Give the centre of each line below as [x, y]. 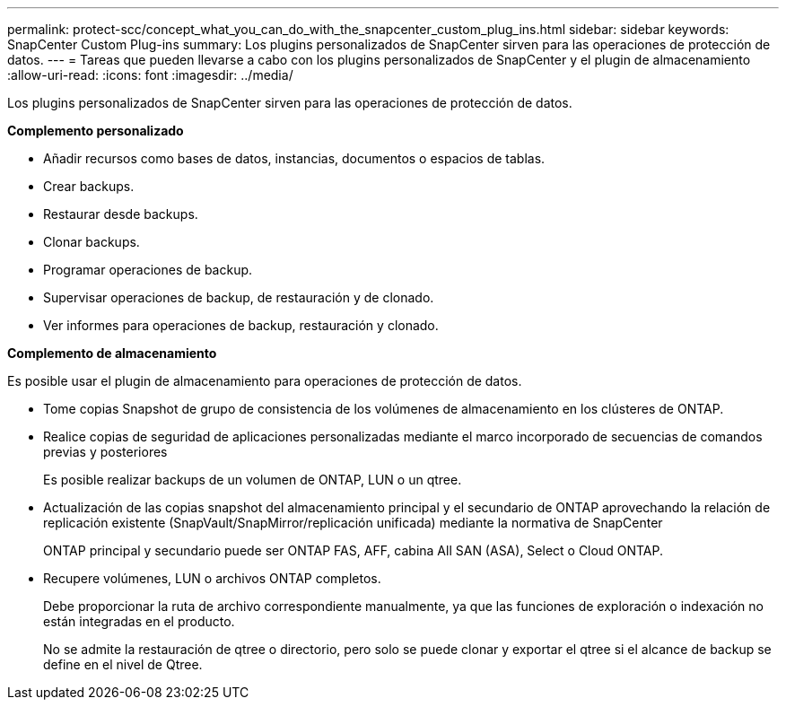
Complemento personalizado [96, 131]
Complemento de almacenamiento [112, 353]
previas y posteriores [105, 452]
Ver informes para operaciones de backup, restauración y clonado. [241, 325]
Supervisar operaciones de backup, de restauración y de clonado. [239, 297]
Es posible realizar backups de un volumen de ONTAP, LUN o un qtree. [253, 480]
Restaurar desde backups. [121, 214]
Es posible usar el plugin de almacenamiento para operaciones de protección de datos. [265, 381]
